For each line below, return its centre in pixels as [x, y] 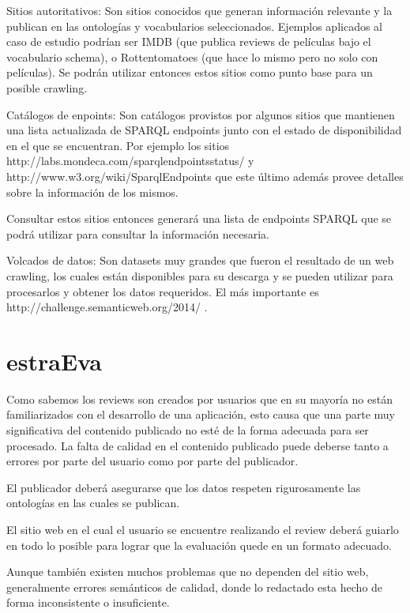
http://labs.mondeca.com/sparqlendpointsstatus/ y [130, 161]
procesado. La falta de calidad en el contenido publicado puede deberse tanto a [197, 445]
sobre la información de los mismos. [92, 192]
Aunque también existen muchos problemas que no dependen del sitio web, [188, 572]
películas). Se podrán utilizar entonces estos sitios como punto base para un [190, 72]
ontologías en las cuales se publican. [93, 503]
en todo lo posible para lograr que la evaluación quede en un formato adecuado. [199, 545]
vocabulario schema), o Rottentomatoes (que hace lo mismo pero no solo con [192, 56]
